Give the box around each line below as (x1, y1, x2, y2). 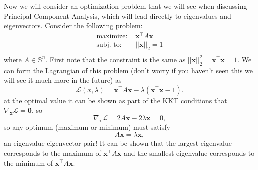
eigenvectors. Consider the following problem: (4, 20, 143, 31)
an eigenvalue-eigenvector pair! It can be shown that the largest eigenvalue (4, 138, 232, 148)
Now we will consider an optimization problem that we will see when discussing (4, 1, 247, 11)
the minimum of (4, 157, 53, 168)
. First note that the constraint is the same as (45, 54, 186, 64)
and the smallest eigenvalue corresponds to (123, 147, 255, 158)
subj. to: (96, 41, 122, 48)
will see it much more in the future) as (4, 75, 122, 85)
